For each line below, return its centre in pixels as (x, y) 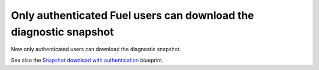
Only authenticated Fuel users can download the (132, 15)
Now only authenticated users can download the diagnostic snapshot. (96, 49)
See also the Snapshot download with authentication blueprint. (87, 60)
